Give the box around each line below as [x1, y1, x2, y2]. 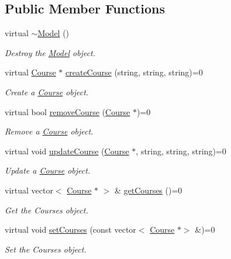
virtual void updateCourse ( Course [5, 144, 129, 157]
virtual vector [5, 184, 53, 196]
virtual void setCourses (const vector [5, 223, 136, 236]
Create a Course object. [5, 85, 89, 98]
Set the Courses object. [5, 243, 87, 255]
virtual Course [5, 66, 56, 78]
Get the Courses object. [5, 203, 88, 216]
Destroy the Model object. [5, 46, 96, 58]
